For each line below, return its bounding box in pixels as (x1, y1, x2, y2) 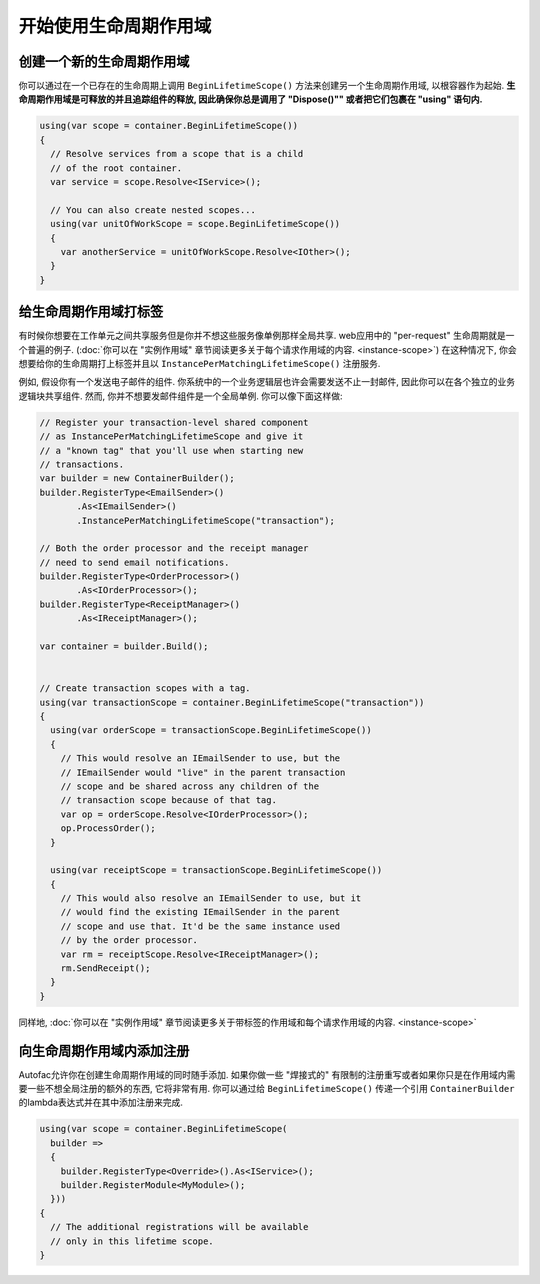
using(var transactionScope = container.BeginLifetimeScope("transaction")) (39, 696, 425, 708)
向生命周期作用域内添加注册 (18, 1042, 190, 1059)
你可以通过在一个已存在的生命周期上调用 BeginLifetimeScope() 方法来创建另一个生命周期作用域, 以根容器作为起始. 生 (18, 80, 516, 92)
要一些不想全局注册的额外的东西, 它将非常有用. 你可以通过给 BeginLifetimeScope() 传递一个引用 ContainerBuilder (18, 1083, 515, 1095)
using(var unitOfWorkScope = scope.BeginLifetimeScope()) (50, 218, 341, 230)
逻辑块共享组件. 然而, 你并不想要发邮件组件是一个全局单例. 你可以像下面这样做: (18, 390, 343, 402)
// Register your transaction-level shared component (39, 416, 309, 428)
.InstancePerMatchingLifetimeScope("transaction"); (76, 515, 335, 526)
